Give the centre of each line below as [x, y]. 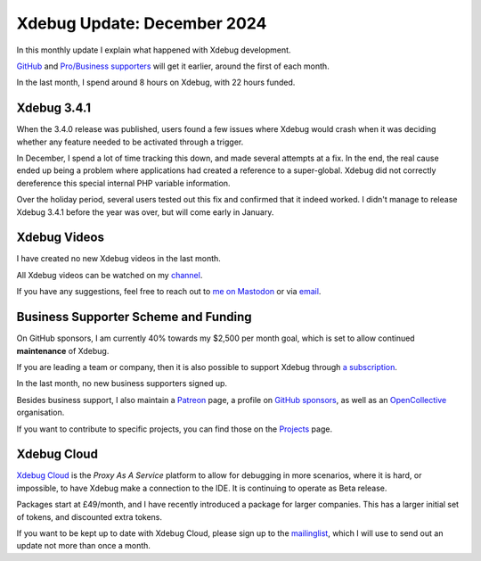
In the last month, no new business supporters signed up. [122, 384]
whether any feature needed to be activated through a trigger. [130, 142]
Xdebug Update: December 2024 [142, 23]
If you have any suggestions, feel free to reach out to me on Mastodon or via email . [169, 292]
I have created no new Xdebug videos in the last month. [119, 259]
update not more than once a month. [84, 546]
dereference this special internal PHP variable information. [123, 183]
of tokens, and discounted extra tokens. [90, 516]
